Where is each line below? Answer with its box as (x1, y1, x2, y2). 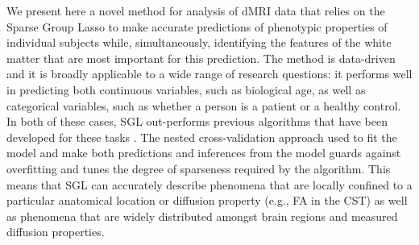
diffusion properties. (6, 223, 105, 240)
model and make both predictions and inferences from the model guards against (6, 144, 401, 161)
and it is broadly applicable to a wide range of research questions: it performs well (6, 65, 413, 82)
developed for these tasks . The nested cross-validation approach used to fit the (6, 128, 397, 145)
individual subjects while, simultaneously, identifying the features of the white (6, 34, 392, 51)
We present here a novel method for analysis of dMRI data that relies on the (6, 2, 385, 19)
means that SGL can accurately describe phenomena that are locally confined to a (6, 176, 413, 193)
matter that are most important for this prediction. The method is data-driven (6, 49, 396, 66)
